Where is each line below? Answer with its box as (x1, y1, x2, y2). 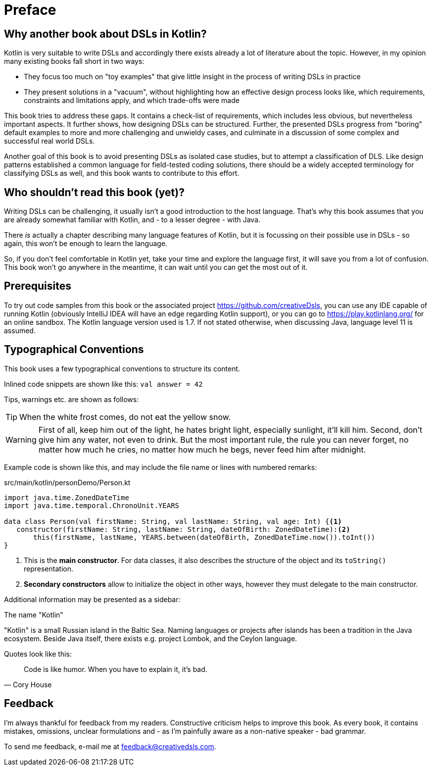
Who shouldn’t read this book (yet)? (4, 186, 185, 199)
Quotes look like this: (4, 649, 72, 658)
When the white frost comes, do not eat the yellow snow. (19, 411, 231, 422)
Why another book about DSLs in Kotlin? (4, 27, 207, 40)
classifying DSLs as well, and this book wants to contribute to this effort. (4, 169, 240, 178)
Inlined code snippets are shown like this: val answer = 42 (4, 379, 203, 388)
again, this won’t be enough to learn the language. (4, 239, 168, 248)
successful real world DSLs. (4, 137, 95, 146)
